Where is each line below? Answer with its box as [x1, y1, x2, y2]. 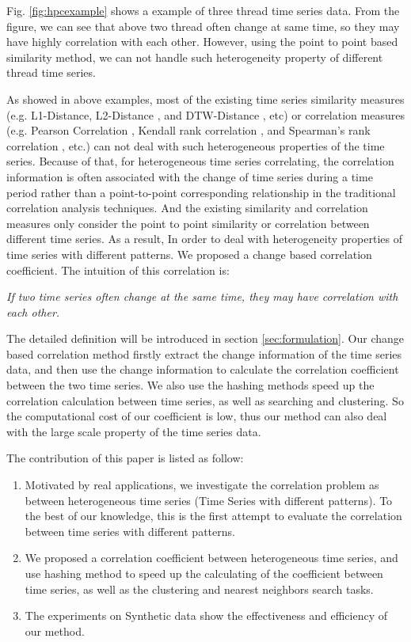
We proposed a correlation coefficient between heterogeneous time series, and [25, 549, 398, 566]
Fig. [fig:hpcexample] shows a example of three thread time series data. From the [6, 2, 400, 18]
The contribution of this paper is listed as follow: [6, 450, 244, 466]
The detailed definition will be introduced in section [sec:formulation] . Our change [6, 330, 404, 347]
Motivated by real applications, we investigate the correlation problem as [25, 477, 379, 493]
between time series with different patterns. [25, 522, 235, 539]
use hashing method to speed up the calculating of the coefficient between [25, 565, 383, 581]
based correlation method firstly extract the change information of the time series [6, 345, 402, 362]
